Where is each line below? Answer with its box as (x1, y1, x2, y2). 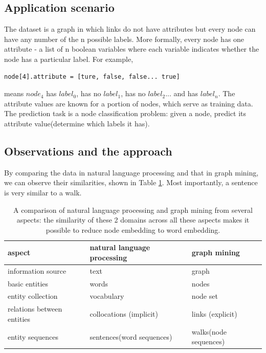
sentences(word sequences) (90, 331, 172, 342)
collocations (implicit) (90, 308, 158, 319)
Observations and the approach (4, 143, 172, 159)
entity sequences (8, 331, 58, 342)
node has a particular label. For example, (4, 53, 134, 64)
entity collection (8, 291, 58, 301)
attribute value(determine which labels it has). (4, 118, 150, 128)
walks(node (191, 326, 227, 337)
